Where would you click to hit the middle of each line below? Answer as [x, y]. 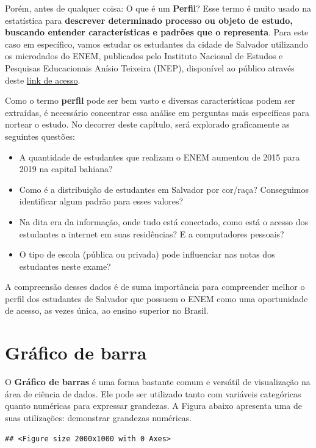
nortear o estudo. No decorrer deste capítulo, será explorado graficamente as [147, 124]
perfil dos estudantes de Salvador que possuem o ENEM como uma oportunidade [156, 298]
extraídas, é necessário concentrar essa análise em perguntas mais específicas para [157, 112]
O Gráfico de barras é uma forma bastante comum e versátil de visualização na [158, 382]
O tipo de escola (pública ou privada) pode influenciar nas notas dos [147, 254]
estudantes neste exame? [65, 266]
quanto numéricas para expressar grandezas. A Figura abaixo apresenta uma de [153, 406]
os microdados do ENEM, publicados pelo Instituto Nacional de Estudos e [144, 56]
